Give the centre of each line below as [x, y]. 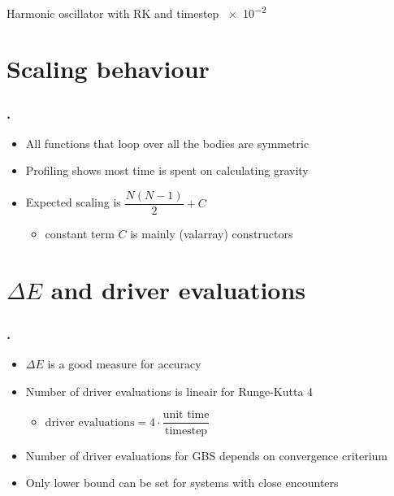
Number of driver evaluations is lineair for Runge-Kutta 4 [169, 391]
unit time [186, 415]
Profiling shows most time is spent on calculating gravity [167, 170]
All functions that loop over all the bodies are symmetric [167, 143]
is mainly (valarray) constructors [212, 234]
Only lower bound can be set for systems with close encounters [182, 483]
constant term [80, 234]
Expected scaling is [73, 202]
